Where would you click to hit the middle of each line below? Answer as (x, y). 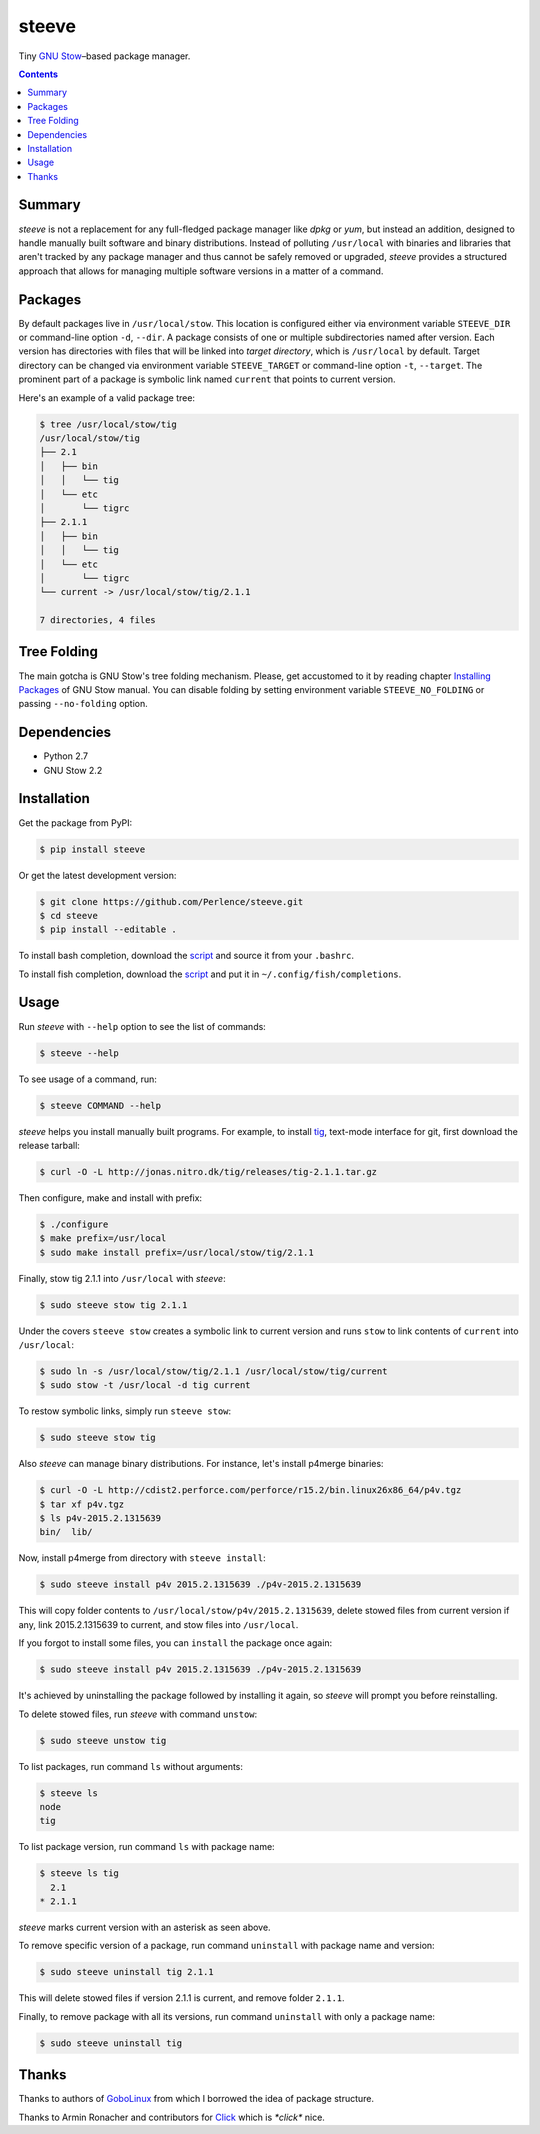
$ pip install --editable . (108, 929)
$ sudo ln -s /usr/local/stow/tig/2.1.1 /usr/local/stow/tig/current (213, 1371)
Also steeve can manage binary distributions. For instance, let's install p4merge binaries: (201, 1464)
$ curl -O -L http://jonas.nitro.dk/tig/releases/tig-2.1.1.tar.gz (208, 1171)
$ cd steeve (69, 915)
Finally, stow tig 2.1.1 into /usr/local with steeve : (122, 1278)
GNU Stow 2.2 (73, 770)
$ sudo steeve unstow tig (103, 1740)
